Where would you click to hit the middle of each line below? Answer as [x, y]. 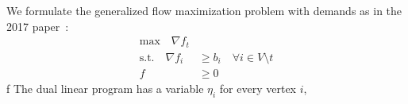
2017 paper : [38, 26]
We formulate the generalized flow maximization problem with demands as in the [204, 10]
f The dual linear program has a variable [105, 88]
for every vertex [258, 88]
